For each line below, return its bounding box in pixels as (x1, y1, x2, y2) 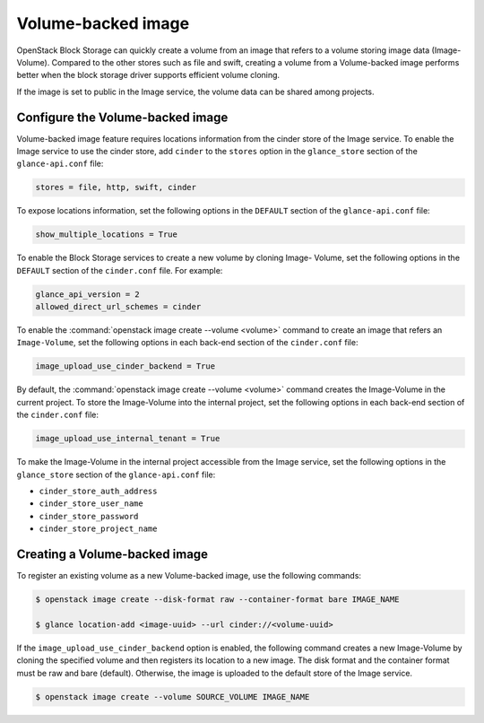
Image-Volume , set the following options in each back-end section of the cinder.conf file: (16, 337, 359, 348)
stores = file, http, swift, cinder (35, 182, 197, 193)
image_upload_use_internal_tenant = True (35, 433, 220, 444)
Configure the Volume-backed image (16, 109, 229, 125)
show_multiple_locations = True (35, 230, 178, 240)
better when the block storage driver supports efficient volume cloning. (16, 70, 281, 81)
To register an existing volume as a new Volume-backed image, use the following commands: (16, 571, 362, 581)
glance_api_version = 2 (35, 289, 141, 300)
